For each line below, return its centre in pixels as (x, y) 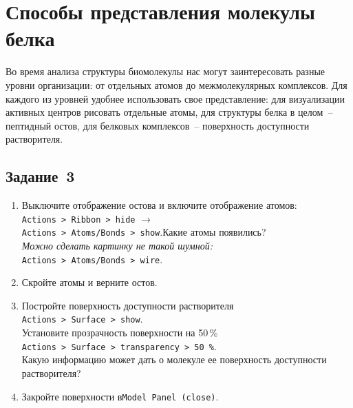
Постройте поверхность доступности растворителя (128, 305)
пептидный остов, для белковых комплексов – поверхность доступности (158, 125)
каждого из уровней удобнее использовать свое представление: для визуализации (175, 98)
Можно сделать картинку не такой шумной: (117, 245)
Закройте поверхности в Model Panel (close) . (120, 396)
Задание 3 (40, 176)
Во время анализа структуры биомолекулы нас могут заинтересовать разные (165, 71)
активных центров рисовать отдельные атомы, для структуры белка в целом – (169, 112)
